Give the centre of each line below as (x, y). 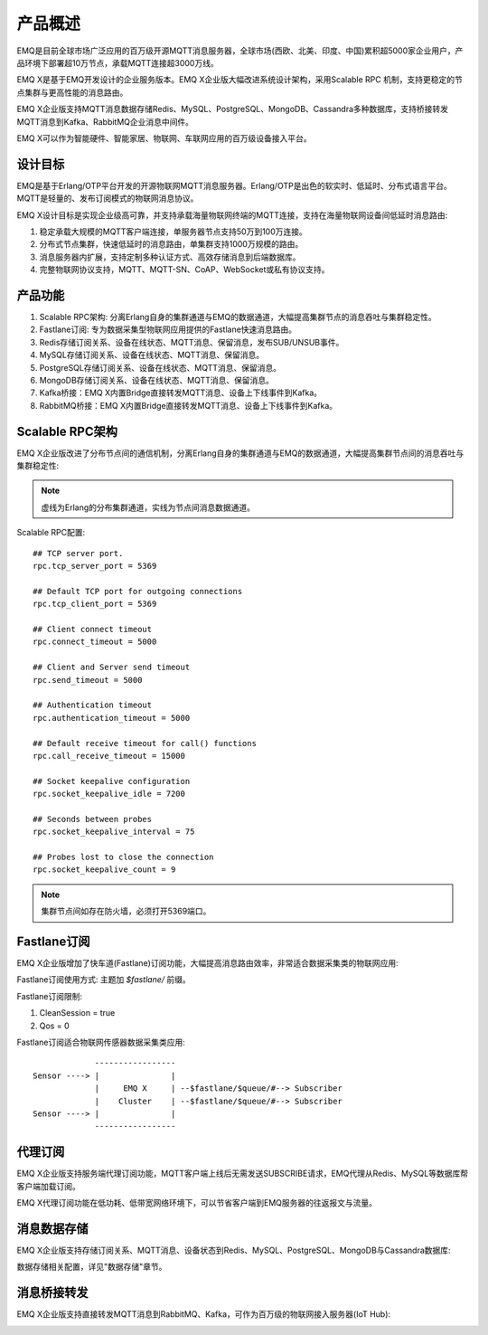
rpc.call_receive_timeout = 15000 (109, 756)
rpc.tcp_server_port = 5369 (95, 566)
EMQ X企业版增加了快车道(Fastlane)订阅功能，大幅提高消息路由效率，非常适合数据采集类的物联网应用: (207, 963)
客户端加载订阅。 (48, 1186)
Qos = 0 (54, 1026)
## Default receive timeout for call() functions (145, 743)
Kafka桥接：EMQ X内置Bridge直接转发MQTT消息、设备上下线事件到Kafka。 (181, 393)
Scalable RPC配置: (51, 533)
